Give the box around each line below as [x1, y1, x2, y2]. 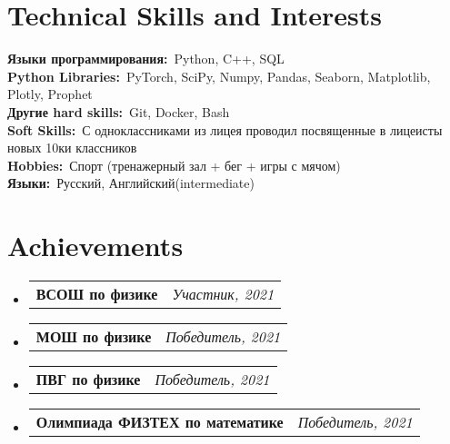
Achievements [7, 227, 184, 264]
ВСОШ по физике [35, 283, 158, 304]
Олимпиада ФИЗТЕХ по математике [35, 411, 284, 432]
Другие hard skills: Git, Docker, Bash [7, 102, 230, 121]
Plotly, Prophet [7, 84, 93, 104]
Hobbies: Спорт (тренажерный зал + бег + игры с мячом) [7, 155, 341, 174]
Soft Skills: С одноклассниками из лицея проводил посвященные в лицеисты [7, 120, 443, 139]
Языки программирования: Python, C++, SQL [7, 49, 285, 68]
